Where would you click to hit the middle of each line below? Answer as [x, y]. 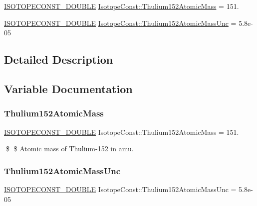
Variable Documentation [68, 88]
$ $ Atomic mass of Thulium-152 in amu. [70, 149]
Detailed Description [59, 59]
